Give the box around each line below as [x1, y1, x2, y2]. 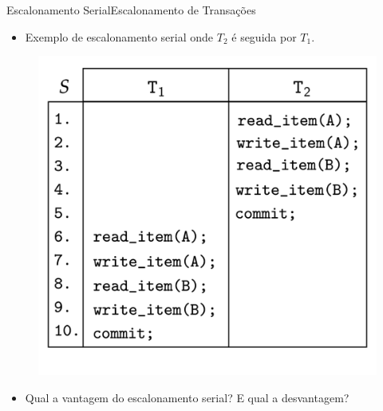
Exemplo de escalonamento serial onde [25, 28, 214, 45]
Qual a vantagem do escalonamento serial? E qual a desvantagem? [25, 389, 349, 405]
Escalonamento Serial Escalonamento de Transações [6, 2, 256, 18]
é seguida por [231, 28, 297, 45]
